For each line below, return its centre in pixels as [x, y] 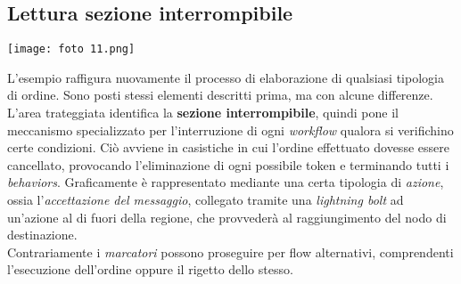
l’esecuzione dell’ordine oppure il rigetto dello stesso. [150, 269]
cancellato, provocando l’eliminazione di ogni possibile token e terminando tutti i [228, 164]
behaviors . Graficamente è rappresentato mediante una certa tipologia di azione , [226, 182]
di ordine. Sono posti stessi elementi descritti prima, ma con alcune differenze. [220, 95]
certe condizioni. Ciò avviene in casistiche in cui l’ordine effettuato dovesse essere [228, 147]
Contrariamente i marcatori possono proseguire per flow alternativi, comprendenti [230, 252]
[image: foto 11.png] [71, 49]
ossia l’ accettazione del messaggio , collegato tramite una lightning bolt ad [206, 200]
